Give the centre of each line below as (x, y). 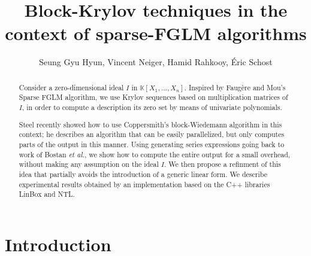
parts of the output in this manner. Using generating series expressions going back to (152, 144)
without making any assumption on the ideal (89, 164)
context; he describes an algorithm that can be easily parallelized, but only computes (152, 134)
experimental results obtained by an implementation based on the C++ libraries (144, 184)
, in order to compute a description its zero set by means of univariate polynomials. (152, 107)
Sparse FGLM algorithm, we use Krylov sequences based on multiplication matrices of (153, 97)
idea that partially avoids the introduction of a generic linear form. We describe (143, 174)
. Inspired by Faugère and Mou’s (235, 87)
